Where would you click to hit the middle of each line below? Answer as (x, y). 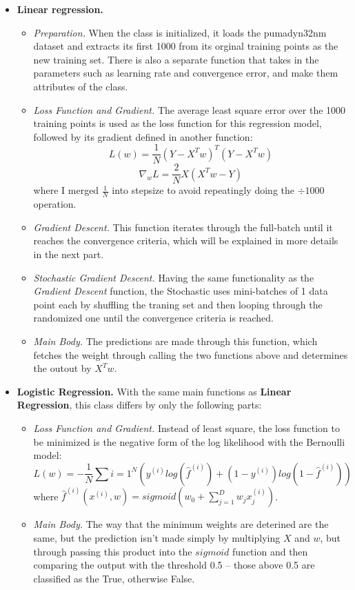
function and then (270, 551)
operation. (55, 204)
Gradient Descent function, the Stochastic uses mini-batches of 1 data (181, 291)
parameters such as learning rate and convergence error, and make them (186, 73)
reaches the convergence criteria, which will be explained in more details (186, 240)
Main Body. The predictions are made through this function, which (175, 341)
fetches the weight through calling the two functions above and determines (191, 354)
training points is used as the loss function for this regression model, (177, 123)
